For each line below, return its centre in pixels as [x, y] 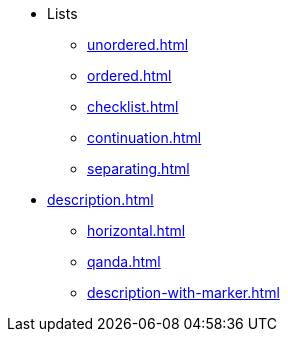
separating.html [138, 168]
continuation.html [144, 137]
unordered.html [138, 44]
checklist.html [133, 106]
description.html [100, 199]
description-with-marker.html [183, 292]
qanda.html [124, 261]
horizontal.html [136, 230]
